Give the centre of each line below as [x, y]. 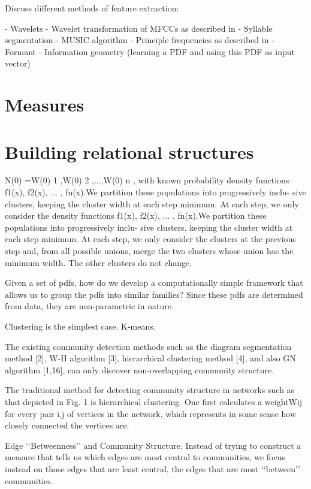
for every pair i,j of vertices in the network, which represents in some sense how [151, 413]
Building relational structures [129, 151]
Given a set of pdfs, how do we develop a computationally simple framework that [154, 283]
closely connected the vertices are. [67, 425]
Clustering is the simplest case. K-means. [80, 326]
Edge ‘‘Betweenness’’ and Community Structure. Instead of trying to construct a [153, 445]
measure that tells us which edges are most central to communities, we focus [145, 457]
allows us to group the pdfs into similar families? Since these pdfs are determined [154, 294]
